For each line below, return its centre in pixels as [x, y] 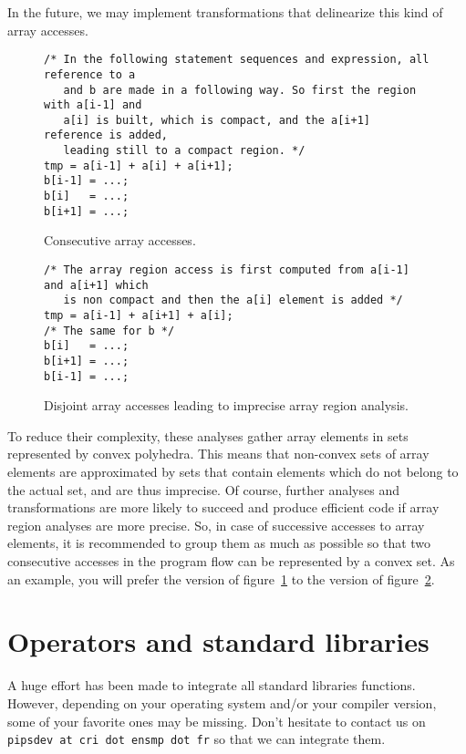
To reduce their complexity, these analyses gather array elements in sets [208, 435]
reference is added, [106, 135]
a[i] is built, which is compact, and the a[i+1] [217, 120]
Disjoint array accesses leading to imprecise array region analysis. [226, 405]
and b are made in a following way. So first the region [240, 90]
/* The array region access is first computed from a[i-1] [227, 270]
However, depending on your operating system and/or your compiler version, [222, 702]
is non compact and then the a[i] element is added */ [233, 300]
